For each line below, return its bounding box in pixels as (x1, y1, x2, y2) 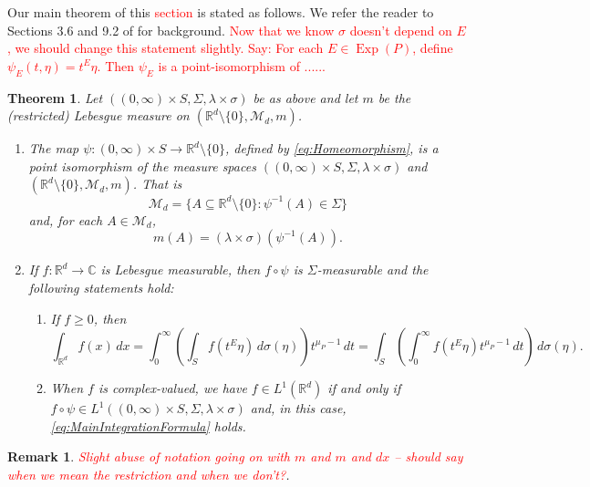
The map (28, 139, 79, 158)
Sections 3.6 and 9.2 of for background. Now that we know (7, 20, 335, 39)
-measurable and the (316, 260, 429, 279)
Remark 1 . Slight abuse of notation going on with (7, 447, 291, 466)
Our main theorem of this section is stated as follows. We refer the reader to (7, 3, 434, 21)
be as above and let (253, 88, 358, 107)
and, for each (28, 210, 103, 229)
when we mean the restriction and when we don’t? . (7, 465, 290, 484)
